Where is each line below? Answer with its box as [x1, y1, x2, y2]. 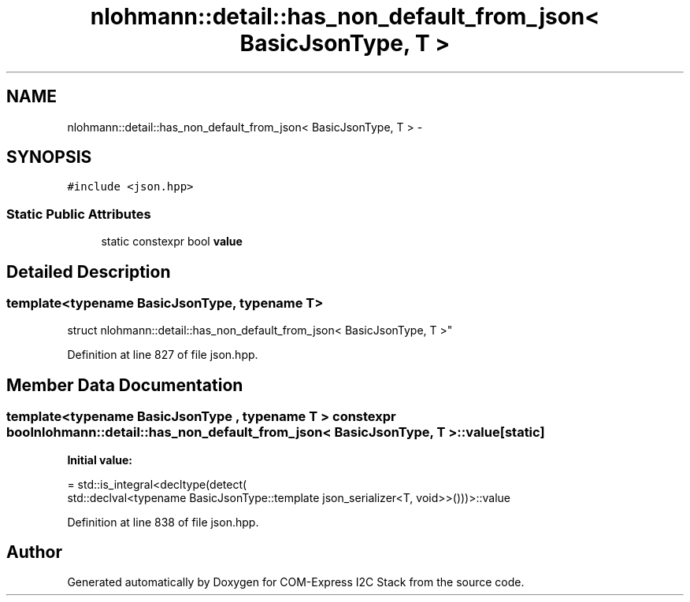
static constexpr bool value [101, 235, 243, 249]
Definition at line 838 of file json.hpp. [67, 515, 259, 529]
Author [6, 542, 62, 563]
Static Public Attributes [6, 205, 151, 222]
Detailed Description [6, 261, 171, 282]
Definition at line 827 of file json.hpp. [67, 348, 258, 362]
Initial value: [67, 452, 132, 467]
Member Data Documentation [6, 375, 243, 395]
